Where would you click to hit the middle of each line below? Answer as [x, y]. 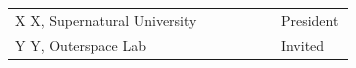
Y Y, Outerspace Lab [80, 44]
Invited [302, 44]
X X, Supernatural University [106, 19]
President [309, 19]
